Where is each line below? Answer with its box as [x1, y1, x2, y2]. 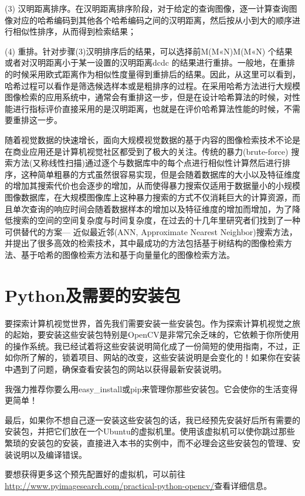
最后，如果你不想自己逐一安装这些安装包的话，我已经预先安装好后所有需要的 [5, 413, 300, 426]
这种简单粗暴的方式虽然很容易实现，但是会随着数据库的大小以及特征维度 [21, 168, 300, 180]
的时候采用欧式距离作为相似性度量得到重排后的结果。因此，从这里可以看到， [5, 67, 300, 80]
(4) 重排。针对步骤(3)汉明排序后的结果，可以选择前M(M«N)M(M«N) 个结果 [5, 45, 293, 57]
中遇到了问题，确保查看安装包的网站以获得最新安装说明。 [5, 362, 226, 375]
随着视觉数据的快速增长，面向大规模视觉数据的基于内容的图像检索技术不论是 [5, 133, 300, 145]
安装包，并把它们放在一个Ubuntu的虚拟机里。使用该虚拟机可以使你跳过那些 [5, 425, 295, 437]
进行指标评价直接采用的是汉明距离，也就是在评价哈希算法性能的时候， [12, 102, 284, 114]
